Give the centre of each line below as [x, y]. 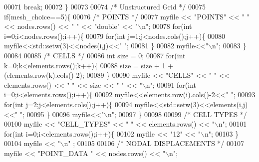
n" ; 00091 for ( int [171, 84]
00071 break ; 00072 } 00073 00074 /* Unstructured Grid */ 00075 [105, 6]
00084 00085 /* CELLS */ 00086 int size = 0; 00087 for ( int [95, 55]
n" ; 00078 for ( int [167, 26]
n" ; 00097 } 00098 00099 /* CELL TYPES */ [177, 114]
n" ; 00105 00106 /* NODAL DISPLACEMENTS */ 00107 [154, 143]
